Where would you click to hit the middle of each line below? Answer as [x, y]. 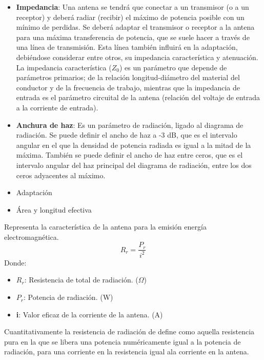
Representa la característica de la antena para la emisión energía [105, 227]
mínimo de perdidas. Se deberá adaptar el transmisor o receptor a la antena [135, 27]
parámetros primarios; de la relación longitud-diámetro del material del [128, 77]
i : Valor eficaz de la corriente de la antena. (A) [89, 314]
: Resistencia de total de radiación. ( [81, 280]
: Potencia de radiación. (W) [68, 297]
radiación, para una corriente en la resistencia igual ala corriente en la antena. [127, 352]
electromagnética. [32, 236]
